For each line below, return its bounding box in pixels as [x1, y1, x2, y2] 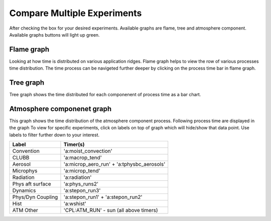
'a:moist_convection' [63, 148, 112, 155]
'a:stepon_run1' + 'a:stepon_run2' [63, 193, 143, 200]
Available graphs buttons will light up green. [9, 32, 100, 38]
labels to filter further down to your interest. [9, 132, 100, 138]
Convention [12, 148, 40, 155]
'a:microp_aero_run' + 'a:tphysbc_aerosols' [63, 161, 166, 168]
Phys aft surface [12, 180, 51, 187]
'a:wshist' [63, 200, 86, 207]
